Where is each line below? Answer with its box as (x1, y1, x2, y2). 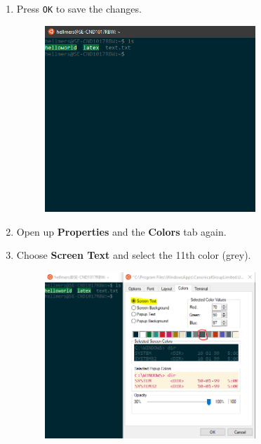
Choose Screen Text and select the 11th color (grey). (16, 248, 251, 262)
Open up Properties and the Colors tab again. (16, 224, 227, 238)
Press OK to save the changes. (16, 1, 142, 15)
